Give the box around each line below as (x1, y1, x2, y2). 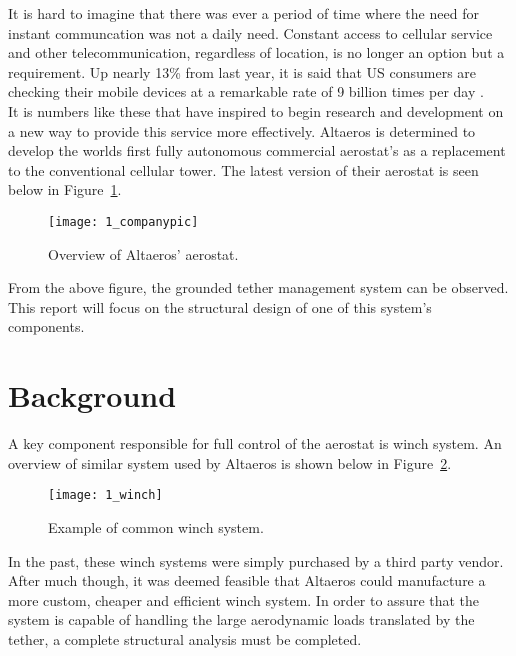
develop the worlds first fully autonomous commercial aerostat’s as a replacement (8, 140, 506, 161)
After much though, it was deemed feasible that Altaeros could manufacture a (8, 570, 486, 591)
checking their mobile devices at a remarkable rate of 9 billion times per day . (8, 81, 484, 102)
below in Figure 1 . (8, 179, 122, 200)
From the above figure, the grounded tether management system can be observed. (8, 277, 509, 298)
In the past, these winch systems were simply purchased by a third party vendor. (8, 550, 504, 571)
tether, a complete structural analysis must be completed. (8, 628, 362, 649)
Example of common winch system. (48, 516, 264, 537)
